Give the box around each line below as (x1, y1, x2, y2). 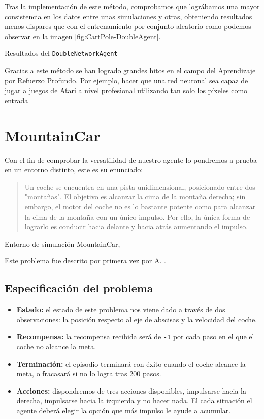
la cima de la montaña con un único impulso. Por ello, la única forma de (24, 211, 250, 222)
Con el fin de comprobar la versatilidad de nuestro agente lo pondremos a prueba (5, 154, 257, 165)
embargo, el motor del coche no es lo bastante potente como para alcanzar (24, 201, 256, 212)
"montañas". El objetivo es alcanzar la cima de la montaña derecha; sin (24, 191, 246, 202)
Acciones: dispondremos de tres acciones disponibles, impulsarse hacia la (16, 385, 246, 396)
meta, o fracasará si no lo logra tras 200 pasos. (16, 368, 161, 379)
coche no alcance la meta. (16, 341, 96, 351)
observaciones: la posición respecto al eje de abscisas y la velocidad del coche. (16, 314, 257, 324)
